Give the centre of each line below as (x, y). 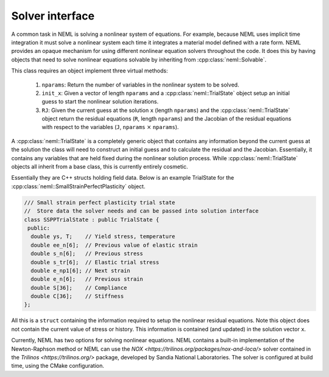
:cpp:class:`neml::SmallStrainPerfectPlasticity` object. (78, 186)
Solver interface (53, 16)
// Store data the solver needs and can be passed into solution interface (141, 211)
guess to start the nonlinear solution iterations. (100, 102)
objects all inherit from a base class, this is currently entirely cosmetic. (100, 167)
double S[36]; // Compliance (79, 287)
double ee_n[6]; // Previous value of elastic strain (114, 245)
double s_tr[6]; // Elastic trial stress (95, 262)
